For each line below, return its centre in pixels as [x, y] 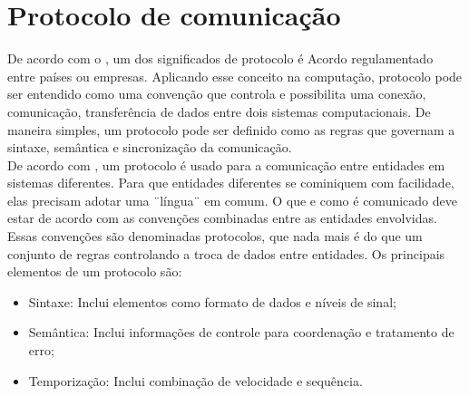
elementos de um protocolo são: [95, 271]
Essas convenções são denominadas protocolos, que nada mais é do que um [215, 236]
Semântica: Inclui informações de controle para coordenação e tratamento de [241, 332]
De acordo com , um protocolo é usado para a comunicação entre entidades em [226, 164]
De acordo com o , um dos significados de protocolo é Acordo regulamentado [220, 58]
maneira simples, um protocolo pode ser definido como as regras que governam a [231, 129]
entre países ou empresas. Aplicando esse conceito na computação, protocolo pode [235, 76]
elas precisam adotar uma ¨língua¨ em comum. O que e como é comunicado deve [232, 200]
